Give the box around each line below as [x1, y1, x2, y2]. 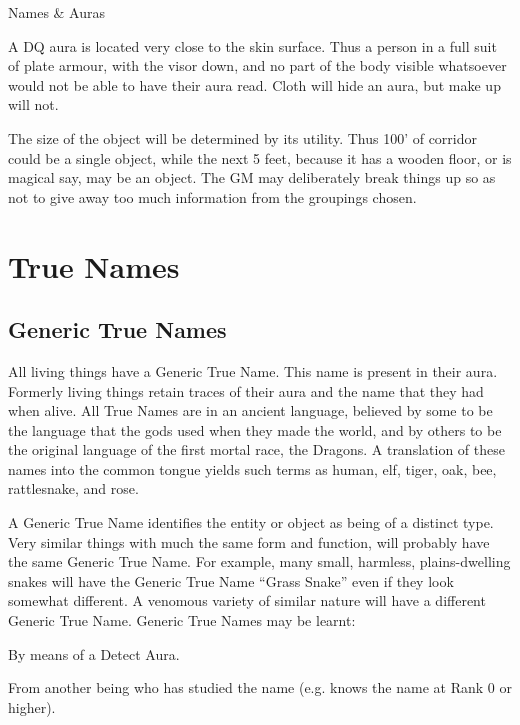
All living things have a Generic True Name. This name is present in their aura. [8, 360, 498, 381]
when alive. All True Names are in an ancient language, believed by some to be [8, 400, 493, 421]
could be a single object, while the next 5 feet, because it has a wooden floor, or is [8, 147, 512, 168]
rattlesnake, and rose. [8, 478, 139, 499]
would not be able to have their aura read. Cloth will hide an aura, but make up [8, 74, 501, 95]
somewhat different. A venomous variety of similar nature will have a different [8, 590, 486, 611]
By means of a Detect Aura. [8, 643, 180, 664]
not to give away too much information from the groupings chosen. [8, 186, 417, 207]
